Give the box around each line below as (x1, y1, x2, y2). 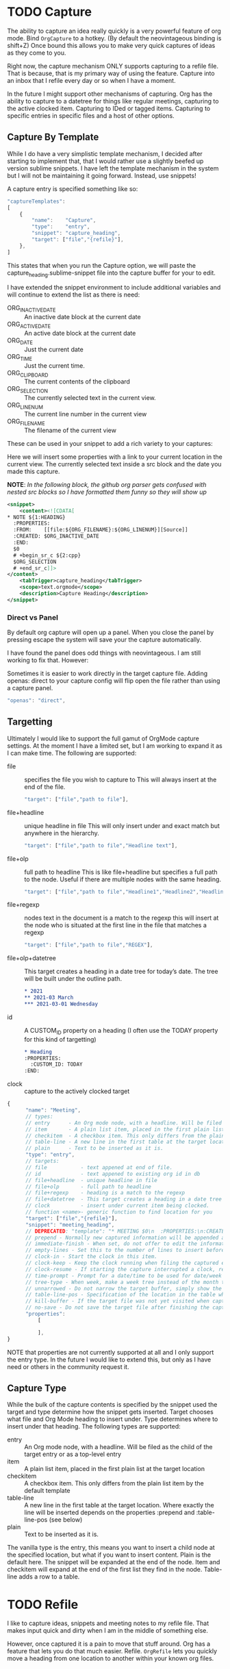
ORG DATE (7, 336, 33, 346)
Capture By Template (7, 131, 99, 143)
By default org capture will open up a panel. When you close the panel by (7, 628, 214, 637)
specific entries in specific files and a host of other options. (7, 111, 175, 120)
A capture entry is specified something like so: (7, 184, 138, 192)
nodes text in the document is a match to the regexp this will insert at (24, 914, 219, 922)
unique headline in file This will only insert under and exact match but (24, 821, 220, 829)
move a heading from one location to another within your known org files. (7, 1655, 214, 1663)
